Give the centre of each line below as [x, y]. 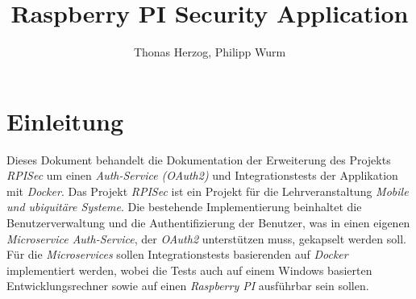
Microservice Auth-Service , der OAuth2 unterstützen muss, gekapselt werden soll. [206, 238]
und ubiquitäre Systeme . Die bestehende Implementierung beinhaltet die [184, 207]
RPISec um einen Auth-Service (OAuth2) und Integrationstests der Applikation [202, 175]
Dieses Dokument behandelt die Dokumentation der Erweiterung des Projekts [199, 159]
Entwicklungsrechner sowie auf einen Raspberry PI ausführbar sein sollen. [188, 286]
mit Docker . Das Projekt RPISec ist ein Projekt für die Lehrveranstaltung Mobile [208, 191]
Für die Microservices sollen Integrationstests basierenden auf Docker [177, 254]
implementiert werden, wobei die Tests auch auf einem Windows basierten [189, 270]
